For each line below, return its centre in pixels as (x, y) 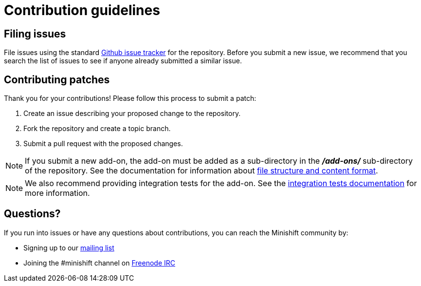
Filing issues (35, 34)
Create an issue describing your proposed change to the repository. (132, 114)
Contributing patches (57, 79)
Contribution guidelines (82, 10)
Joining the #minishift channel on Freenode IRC (99, 263)
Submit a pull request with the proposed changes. (103, 144)
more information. (57, 193)
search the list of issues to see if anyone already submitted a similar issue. (123, 61)
